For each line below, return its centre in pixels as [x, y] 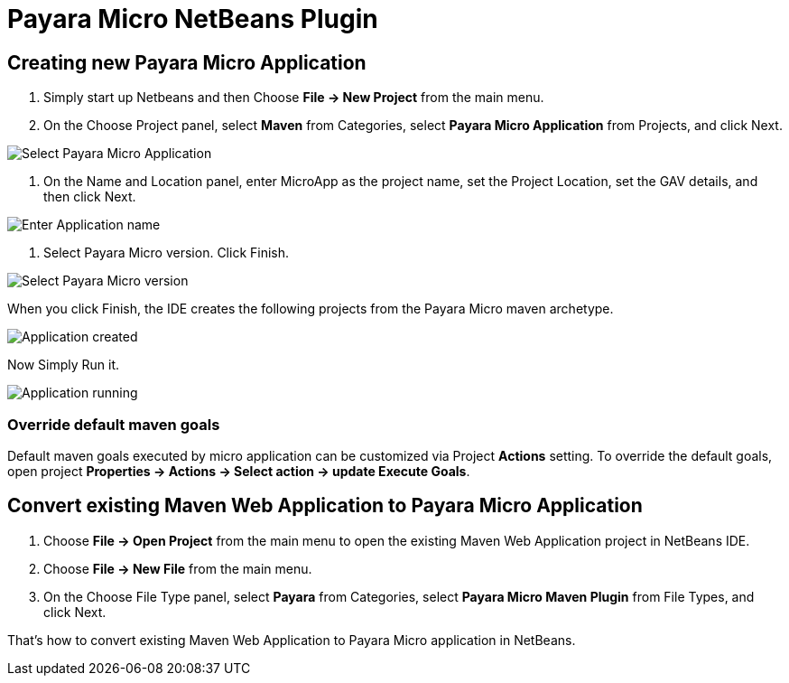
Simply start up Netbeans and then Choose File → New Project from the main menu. [294, 98]
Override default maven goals [114, 424]
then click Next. [90, 197]
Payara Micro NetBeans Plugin [193, 19]
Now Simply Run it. [64, 365]
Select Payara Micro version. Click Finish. [167, 253]
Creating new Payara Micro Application [187, 62]
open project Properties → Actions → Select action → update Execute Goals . [239, 471]
